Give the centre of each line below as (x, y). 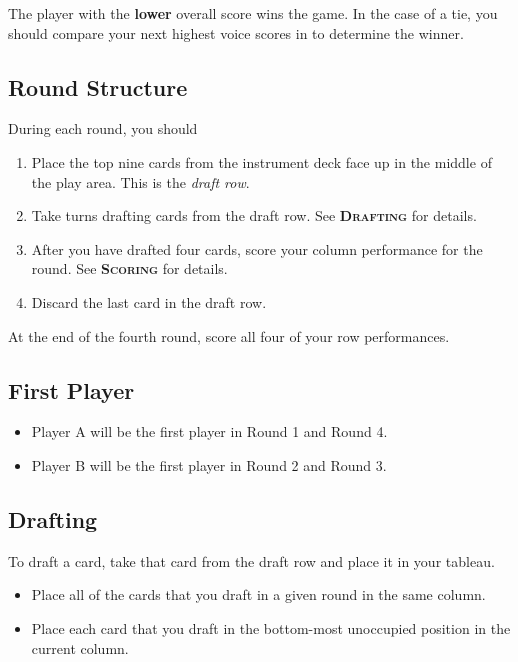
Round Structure (98, 86)
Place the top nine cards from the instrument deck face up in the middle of (261, 161)
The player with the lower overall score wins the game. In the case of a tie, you (253, 13)
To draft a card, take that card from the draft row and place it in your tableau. (251, 560)
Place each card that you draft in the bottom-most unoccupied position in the (271, 627)
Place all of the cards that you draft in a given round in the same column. (258, 594)
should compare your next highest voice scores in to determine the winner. (236, 32)
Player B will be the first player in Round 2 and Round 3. (209, 464)
